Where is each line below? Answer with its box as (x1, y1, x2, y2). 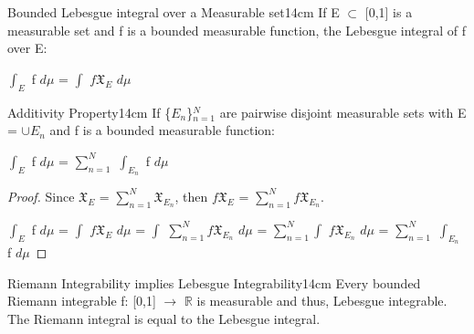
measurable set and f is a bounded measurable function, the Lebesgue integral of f (7, 20, 466, 39)
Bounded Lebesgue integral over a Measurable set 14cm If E (7, 3, 340, 21)
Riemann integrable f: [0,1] (7, 291, 156, 310)
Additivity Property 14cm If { (7, 102, 172, 121)
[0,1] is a (364, 3, 413, 21)
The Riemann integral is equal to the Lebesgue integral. (7, 308, 321, 328)
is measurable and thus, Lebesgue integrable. (196, 291, 448, 310)
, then (174, 186, 208, 205)
